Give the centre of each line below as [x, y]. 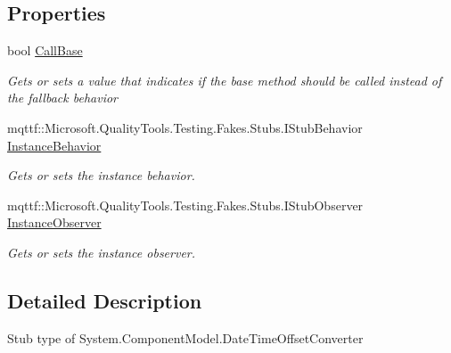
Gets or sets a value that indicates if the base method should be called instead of [225, 80]
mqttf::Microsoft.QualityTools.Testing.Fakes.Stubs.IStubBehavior [185, 127]
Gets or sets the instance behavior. [101, 175]
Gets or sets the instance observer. [102, 252]
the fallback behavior [62, 98]
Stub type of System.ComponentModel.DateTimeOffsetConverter [185, 337]
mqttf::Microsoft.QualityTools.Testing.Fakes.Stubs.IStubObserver [185, 205]
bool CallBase [45, 50]
